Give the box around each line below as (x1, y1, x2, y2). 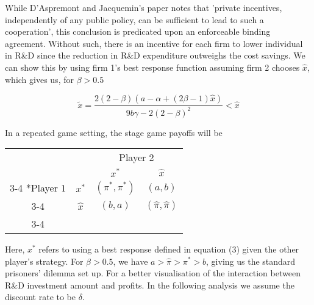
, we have (113, 254, 148, 267)
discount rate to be (5, 290, 76, 303)
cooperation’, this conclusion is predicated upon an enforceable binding (5, 25, 271, 38)
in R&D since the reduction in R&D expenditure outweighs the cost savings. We (5, 49, 305, 62)
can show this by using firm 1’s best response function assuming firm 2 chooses (5, 60, 300, 73)
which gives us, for (5, 73, 74, 85)
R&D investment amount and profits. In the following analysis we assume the (5, 278, 294, 291)
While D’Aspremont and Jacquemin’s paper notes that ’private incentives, (5, 1, 282, 13)
